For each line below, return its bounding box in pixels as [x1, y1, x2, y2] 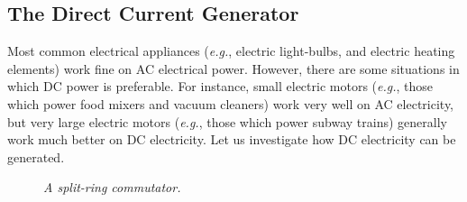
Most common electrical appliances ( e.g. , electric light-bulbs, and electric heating [7, 41, 455, 60]
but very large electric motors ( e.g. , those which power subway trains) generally [7, 112, 447, 131]
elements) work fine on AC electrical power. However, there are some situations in [7, 59, 460, 78]
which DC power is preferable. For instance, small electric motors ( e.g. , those [7, 77, 434, 96]
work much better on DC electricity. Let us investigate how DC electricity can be [7, 130, 456, 149]
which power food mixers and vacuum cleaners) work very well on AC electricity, [7, 94, 454, 113]
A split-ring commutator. [43, 178, 181, 197]
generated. [7, 147, 65, 166]
